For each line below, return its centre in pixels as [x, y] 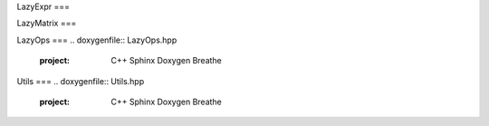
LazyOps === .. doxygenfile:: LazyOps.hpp [97, 40]
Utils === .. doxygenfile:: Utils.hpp [81, 81]
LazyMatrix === [47, 24]
